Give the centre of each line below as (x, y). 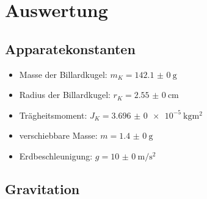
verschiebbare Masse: (58, 135)
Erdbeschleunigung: (56, 155)
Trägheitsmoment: (53, 115)
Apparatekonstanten (70, 48)
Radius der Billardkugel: (65, 95)
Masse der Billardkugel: (63, 74)
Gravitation (42, 188)
